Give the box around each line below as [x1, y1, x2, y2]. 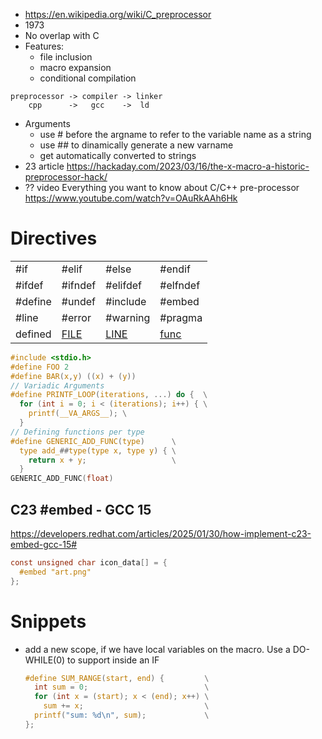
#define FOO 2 [10, 362, 70, 372]
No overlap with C [24, 30, 100, 41]
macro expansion [39, 62, 112, 73]
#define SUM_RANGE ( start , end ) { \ [24, 673, 210, 683]
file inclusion [39, 51, 93, 63]
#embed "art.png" [19, 567, 92, 577]
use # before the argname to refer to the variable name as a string [39, 129, 312, 140]
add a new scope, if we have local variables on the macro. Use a [24, 643, 291, 655]
